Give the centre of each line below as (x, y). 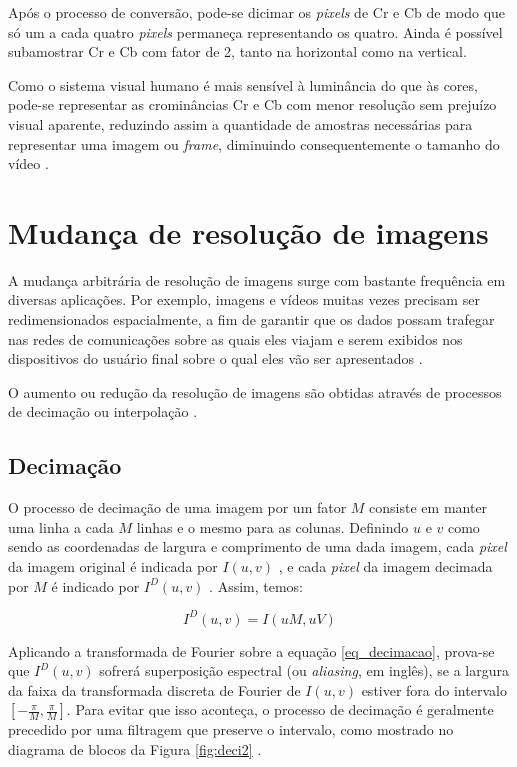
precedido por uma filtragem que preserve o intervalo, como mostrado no (231, 729)
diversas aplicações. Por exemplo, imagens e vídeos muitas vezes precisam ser (244, 299)
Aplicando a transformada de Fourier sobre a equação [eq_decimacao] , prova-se (251, 650)
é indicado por (95, 585)
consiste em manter (428, 507)
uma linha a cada (61, 526)
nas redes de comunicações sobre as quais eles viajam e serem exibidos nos (235, 338)
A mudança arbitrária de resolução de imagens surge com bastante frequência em (257, 279)
